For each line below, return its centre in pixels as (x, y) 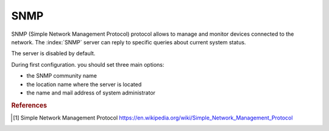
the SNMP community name (62, 76)
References (29, 105)
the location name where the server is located (84, 84)
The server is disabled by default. (53, 53)
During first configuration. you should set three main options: (88, 64)
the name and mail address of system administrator (91, 92)
